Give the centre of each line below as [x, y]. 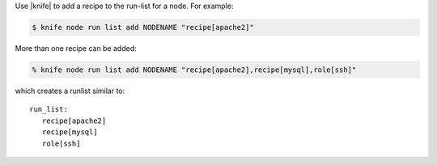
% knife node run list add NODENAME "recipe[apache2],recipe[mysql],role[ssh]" [194, 70]
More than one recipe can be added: [76, 48]
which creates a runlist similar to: [70, 91]
